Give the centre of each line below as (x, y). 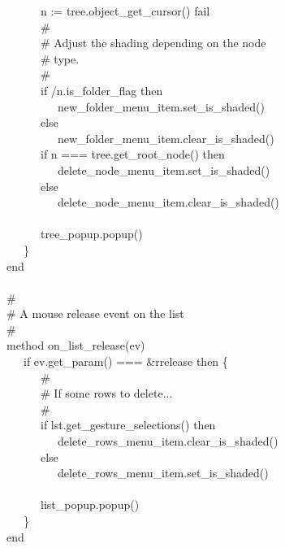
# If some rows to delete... (106, 393)
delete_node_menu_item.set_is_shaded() (164, 170)
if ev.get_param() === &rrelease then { (125, 361)
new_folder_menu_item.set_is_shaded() (161, 106)
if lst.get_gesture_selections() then (128, 425)
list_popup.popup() (90, 505)
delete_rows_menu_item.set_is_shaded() (163, 473)
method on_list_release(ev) (76, 345)
